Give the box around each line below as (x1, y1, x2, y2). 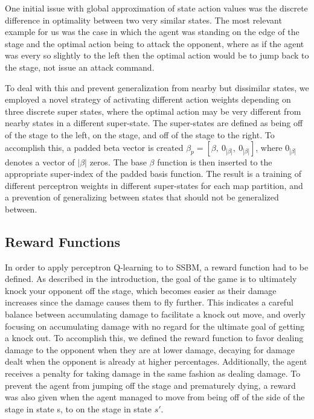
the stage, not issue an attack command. (5, 60, 155, 73)
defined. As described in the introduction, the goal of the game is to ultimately (5, 272, 297, 285)
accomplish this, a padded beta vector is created (5, 141, 184, 153)
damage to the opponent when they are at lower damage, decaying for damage (5, 343, 295, 356)
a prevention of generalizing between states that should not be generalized (5, 191, 279, 203)
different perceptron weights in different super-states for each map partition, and (5, 179, 303, 191)
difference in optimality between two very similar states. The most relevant (5, 13, 282, 26)
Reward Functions (5, 232, 120, 251)
